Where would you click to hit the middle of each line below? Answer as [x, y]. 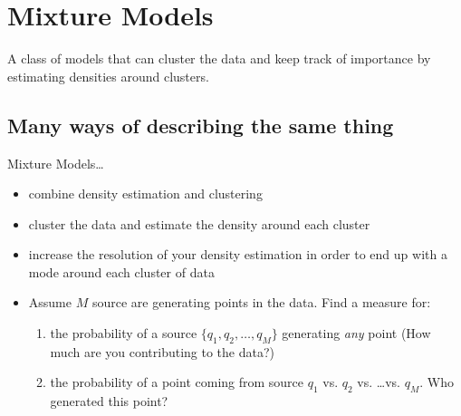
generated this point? [109, 401]
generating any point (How [356, 333]
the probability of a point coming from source [177, 382]
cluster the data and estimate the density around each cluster [199, 223]
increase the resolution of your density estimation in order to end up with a [238, 254]
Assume [50, 302]
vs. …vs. [379, 382]
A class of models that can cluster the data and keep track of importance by [219, 58]
